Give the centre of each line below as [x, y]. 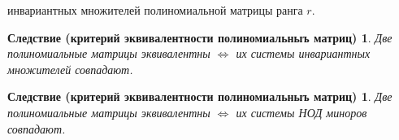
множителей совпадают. [70, 69]
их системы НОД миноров [301, 112]
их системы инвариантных [303, 53]
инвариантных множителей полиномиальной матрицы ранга [155, 10]
